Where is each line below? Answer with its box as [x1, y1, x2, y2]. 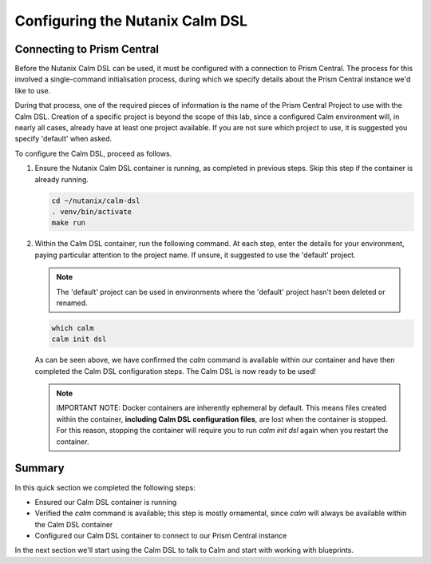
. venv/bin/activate [51, 207, 132, 216]
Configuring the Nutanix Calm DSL [14, 12, 247, 30]
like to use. [14, 85, 51, 95]
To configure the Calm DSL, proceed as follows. [14, 149, 172, 158]
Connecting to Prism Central [14, 42, 160, 56]
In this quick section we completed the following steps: [14, 483, 196, 492]
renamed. [56, 298, 88, 308]
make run [51, 218, 86, 228]
